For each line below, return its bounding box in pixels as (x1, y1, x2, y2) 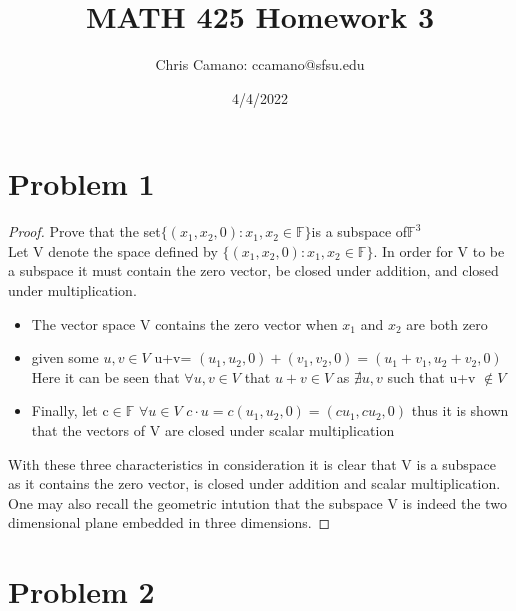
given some (31, 347, 99, 368)
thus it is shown (411, 400, 509, 421)
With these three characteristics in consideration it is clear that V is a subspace (8, 453, 497, 474)
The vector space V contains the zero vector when (31, 313, 338, 334)
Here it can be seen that (31, 366, 180, 387)
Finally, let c (31, 400, 109, 421)
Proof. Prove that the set (8, 221, 161, 242)
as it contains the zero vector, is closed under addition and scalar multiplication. (8, 473, 501, 494)
